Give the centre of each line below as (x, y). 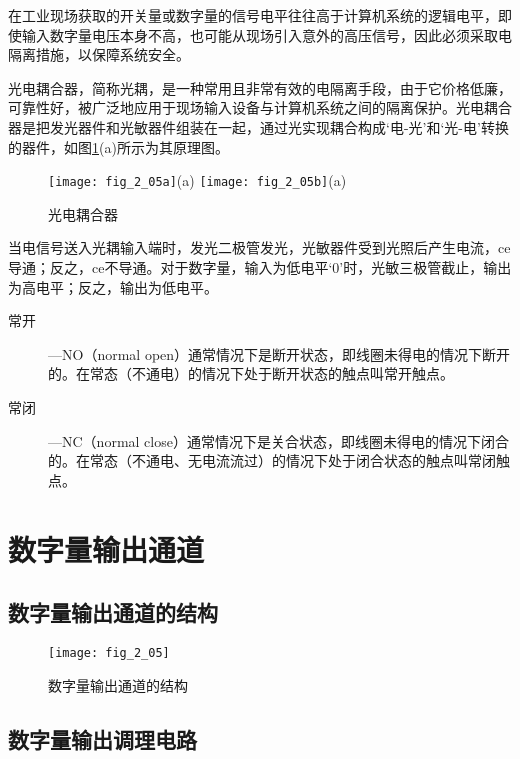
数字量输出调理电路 (102, 738)
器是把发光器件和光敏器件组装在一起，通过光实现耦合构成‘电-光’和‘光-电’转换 (258, 126)
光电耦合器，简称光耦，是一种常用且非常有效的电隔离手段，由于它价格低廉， (260, 87)
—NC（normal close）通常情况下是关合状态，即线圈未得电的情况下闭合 (278, 440)
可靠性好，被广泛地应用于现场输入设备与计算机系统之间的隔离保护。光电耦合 (260, 107)
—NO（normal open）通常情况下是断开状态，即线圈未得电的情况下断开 (279, 353)
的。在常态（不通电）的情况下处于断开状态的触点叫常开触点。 (251, 373)
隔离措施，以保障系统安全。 (99, 54)
